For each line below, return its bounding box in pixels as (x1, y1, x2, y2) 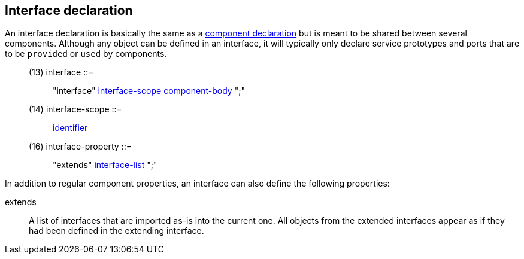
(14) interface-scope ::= (29, 104, 122, 115)
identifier (53, 123, 88, 133)
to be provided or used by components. (5, 48, 167, 59)
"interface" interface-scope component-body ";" (53, 86, 245, 96)
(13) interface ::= (29, 67, 94, 78)
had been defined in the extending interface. (29, 226, 204, 236)
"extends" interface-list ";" (53, 160, 157, 170)
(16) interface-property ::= (29, 141, 132, 152)
